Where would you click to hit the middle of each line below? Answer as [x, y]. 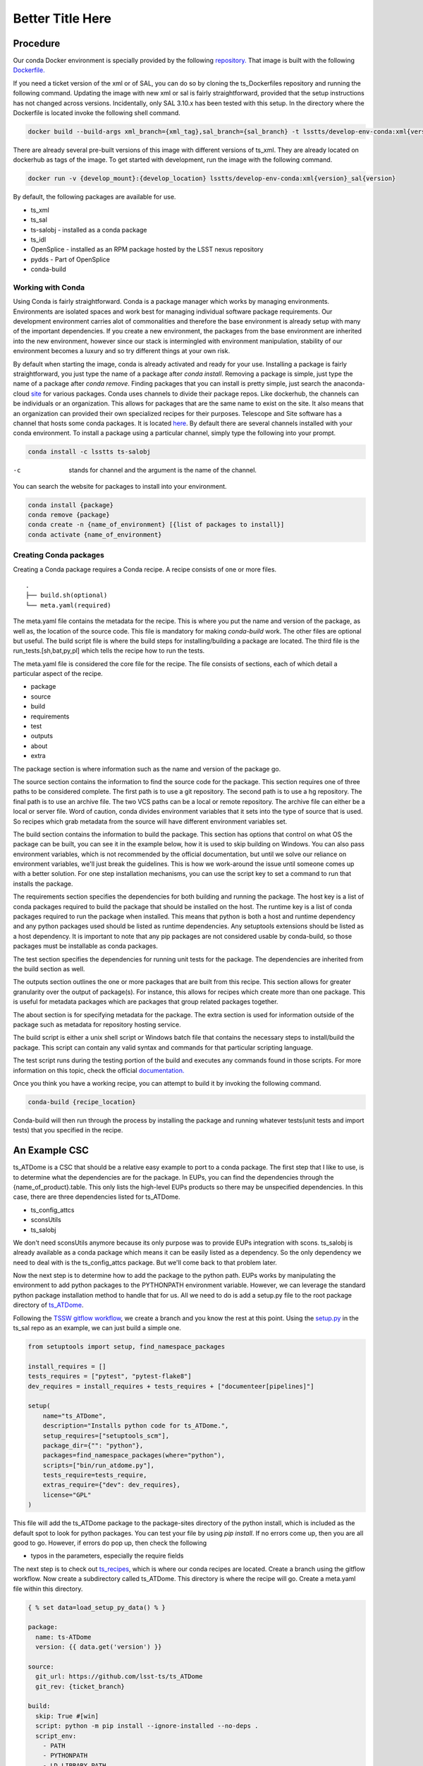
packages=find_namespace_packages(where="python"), [134, 1456]
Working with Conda [49, 288]
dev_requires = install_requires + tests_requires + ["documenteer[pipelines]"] [171, 1386]
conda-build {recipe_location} [82, 1102]
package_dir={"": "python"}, [93, 1445]
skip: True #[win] [67, 1716]
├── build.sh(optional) [67, 595]
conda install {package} [71, 505]
